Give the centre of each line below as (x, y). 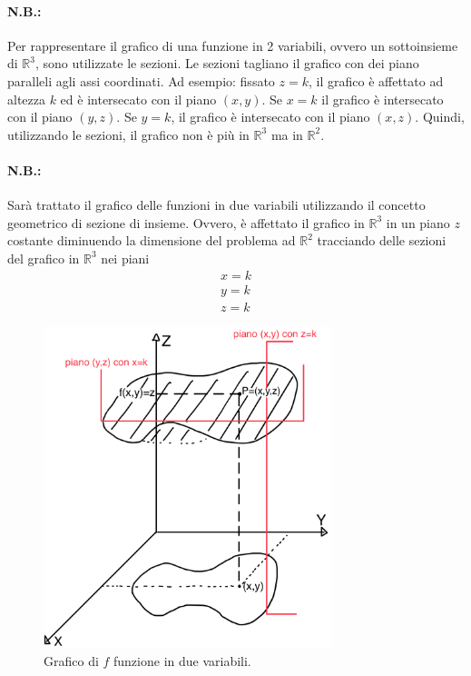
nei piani (125, 258)
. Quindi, (440, 117)
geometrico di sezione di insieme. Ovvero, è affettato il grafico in (186, 222)
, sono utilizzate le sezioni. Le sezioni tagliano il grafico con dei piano (227, 63)
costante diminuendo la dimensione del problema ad (152, 240)
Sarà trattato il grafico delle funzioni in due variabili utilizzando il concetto (216, 205)
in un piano (418, 222)
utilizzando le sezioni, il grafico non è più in (128, 134)
